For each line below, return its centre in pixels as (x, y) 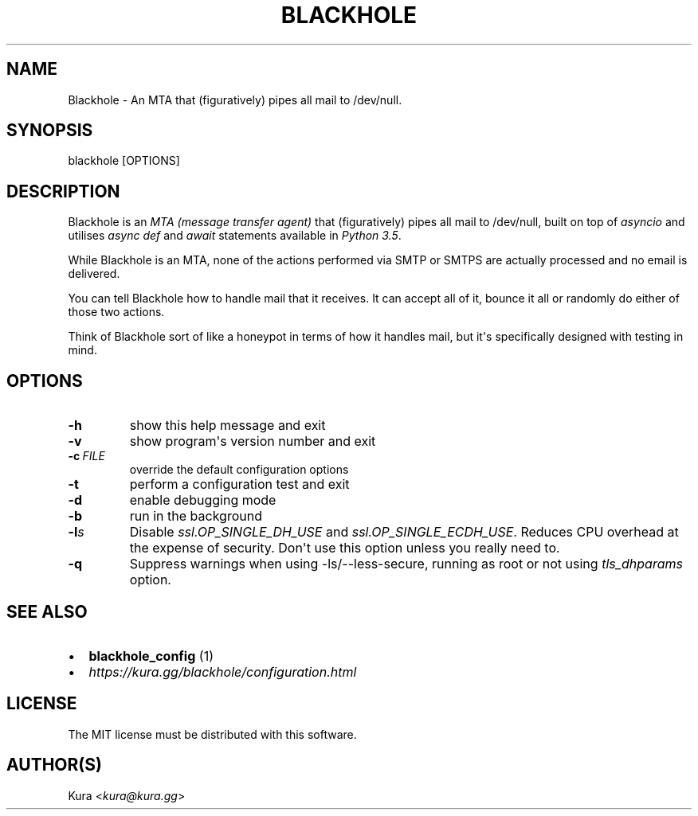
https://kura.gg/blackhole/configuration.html (223, 672)
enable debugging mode (203, 500)
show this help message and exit (227, 426)
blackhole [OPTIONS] (124, 161)
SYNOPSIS (50, 131)
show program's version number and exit (253, 441)
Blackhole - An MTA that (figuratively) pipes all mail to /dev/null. (235, 100)
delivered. (94, 274)
